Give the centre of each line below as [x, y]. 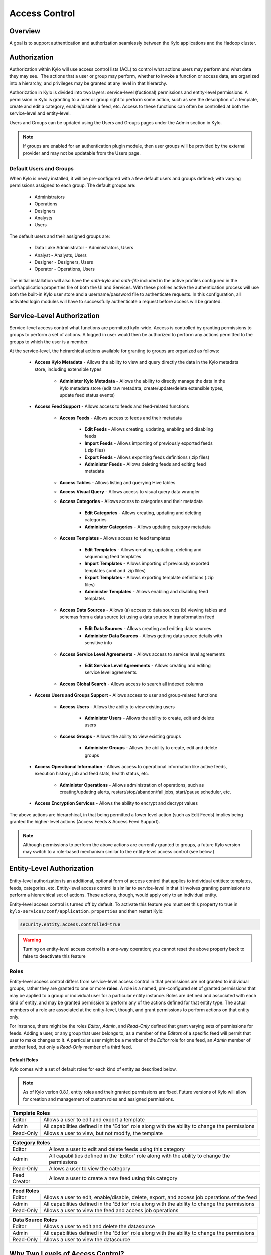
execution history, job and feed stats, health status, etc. [92, 774]
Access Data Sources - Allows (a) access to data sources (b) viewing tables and [143, 610]
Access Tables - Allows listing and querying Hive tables [117, 482]
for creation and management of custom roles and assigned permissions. [98, 1099]
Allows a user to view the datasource [87, 1240]
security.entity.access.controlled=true [70, 924]
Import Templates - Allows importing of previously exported [147, 563]
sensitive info [98, 643]
